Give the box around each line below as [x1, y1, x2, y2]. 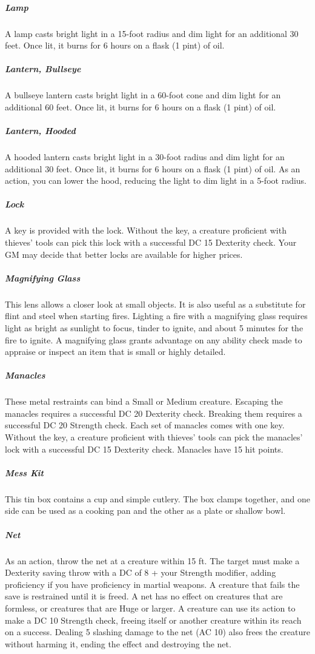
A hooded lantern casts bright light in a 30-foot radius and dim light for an [5, 150, 285, 163]
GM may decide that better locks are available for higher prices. [5, 248, 243, 260]
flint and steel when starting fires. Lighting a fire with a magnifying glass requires [5, 309, 308, 322]
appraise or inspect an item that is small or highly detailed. [5, 345, 226, 358]
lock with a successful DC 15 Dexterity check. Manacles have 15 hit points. [5, 442, 283, 455]
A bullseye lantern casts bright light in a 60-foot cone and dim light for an [5, 89, 281, 101]
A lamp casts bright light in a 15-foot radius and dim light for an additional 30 [5, 27, 299, 39]
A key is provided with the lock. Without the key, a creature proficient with [5, 224, 287, 237]
